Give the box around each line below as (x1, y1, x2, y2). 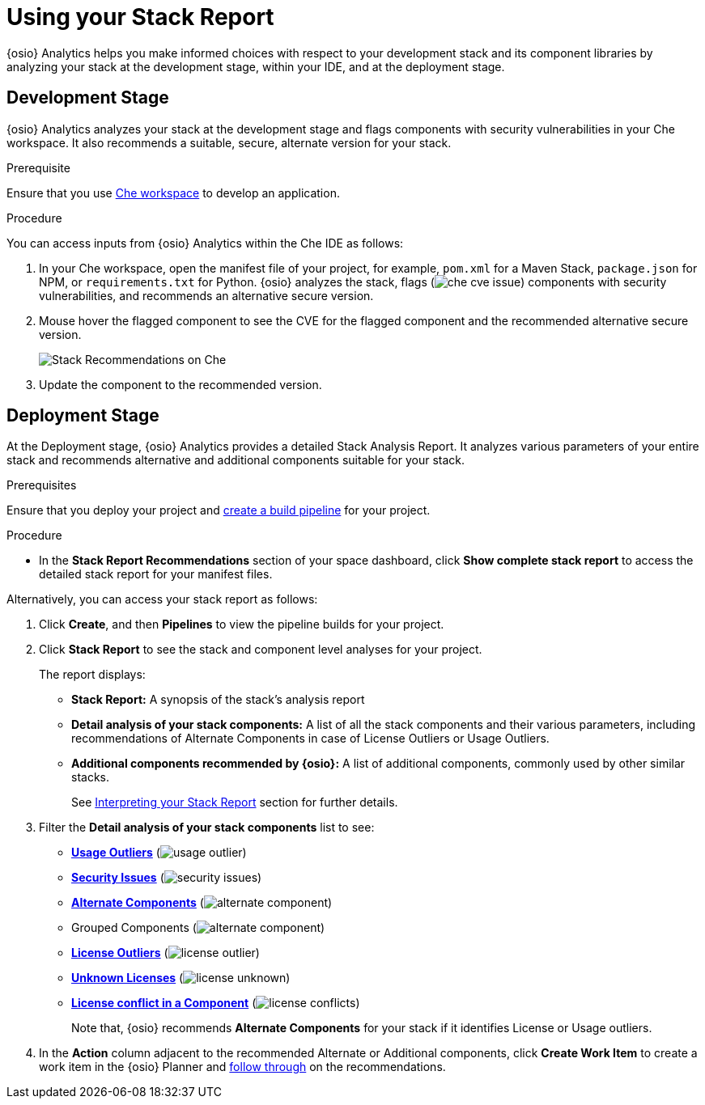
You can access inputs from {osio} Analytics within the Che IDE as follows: (6, 235, 404, 250)
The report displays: (39, 667, 146, 682)
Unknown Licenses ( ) (71, 971, 291, 985)
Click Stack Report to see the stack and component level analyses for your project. (39, 642, 482, 657)
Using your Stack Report (6, 3, 274, 31)
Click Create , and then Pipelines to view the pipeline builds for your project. (39, 617, 444, 632)
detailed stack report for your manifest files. (39, 567, 273, 582)
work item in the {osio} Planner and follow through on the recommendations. (39, 1060, 446, 1074)
